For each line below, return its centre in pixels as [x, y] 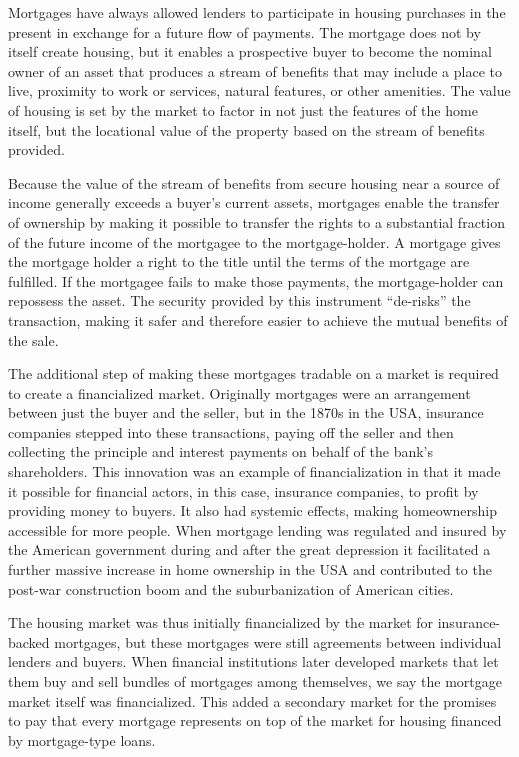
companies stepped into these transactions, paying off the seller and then [231, 431]
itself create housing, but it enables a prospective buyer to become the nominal [250, 51]
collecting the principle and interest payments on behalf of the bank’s [220, 451]
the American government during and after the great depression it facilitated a [249, 549]
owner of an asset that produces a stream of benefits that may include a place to [255, 70]
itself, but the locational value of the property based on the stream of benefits [246, 129]
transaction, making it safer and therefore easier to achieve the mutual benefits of [258, 319]
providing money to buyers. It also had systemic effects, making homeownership [252, 510]
